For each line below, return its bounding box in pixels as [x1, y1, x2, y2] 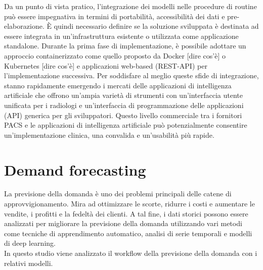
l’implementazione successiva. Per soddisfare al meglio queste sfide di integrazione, [4, 70, 259, 81]
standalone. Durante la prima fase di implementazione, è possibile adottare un [4, 40, 246, 51]
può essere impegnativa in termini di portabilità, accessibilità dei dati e [4, 11, 225, 21]
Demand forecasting [4, 159, 146, 180]
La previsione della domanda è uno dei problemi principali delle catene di [4, 188, 232, 199]
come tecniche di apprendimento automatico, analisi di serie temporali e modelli [4, 228, 252, 238]
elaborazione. [4, 21, 45, 31]
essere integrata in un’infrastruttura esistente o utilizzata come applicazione [4, 30, 239, 41]
